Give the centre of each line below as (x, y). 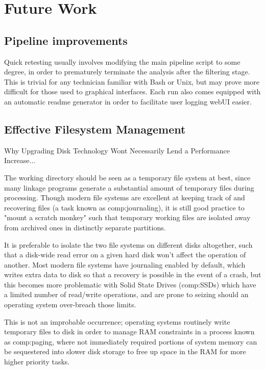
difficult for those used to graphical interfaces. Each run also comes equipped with (132, 91)
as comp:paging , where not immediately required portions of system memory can (131, 341)
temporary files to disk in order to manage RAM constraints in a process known (129, 332)
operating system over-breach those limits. (70, 305)
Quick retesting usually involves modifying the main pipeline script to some (122, 61)
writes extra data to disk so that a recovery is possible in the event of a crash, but (133, 274)
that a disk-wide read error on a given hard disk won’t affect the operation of (125, 255)
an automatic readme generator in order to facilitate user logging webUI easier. (128, 101)
